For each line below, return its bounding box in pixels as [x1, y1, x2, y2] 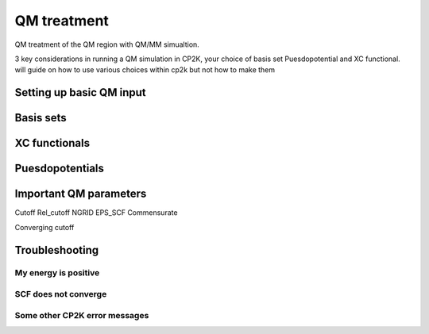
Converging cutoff [14, 222, 75, 232]
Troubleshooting [14, 243, 99, 257]
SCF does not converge [14, 289, 107, 300]
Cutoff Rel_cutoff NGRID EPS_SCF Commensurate [14, 208, 178, 217]
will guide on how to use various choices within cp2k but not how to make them [14, 65, 276, 75]
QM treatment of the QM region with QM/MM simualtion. [14, 40, 200, 49]
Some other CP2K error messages [14, 309, 149, 321]
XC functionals [14, 136, 91, 150]
